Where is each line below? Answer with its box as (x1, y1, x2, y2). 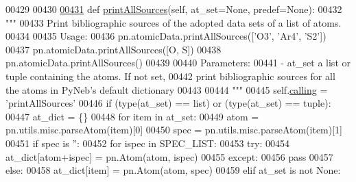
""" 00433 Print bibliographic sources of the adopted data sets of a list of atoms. (5, 15, 342, 29)
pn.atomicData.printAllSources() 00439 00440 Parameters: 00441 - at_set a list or (5, 55, 351, 70)
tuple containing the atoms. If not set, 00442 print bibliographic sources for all (5, 68, 335, 83)
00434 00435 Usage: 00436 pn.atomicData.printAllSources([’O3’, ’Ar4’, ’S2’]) (5, 29, 327, 43)
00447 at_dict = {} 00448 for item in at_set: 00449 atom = (5, 109, 259, 123)
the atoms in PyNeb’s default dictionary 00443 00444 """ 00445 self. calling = (5, 82, 328, 96)
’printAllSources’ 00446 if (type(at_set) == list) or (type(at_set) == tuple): (5, 96, 331, 110)
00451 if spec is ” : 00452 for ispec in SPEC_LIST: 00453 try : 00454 (5, 135, 289, 150)
